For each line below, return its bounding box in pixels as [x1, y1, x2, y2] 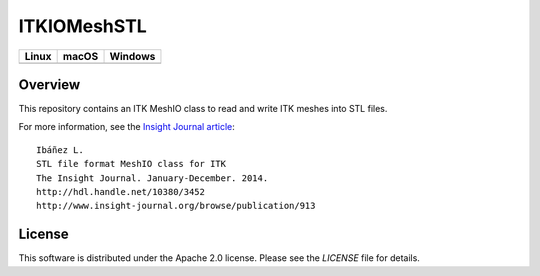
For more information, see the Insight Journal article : [18, 121, 235, 133]
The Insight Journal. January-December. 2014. [36, 172, 269, 184]
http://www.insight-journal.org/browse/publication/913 [36, 200, 316, 212]
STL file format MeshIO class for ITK [36, 158, 227, 170]
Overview [18, 76, 81, 93]
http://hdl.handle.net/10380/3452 [36, 186, 205, 198]
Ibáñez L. [36, 144, 84, 155]
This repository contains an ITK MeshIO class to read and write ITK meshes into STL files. [18, 103, 388, 115]
